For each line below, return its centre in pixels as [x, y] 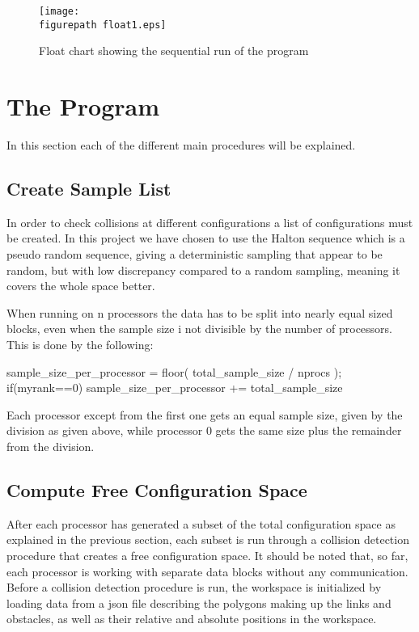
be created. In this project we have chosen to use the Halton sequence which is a [206, 238]
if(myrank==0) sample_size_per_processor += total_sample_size [175, 388]
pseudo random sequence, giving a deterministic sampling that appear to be [195, 254]
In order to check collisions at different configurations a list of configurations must [210, 222]
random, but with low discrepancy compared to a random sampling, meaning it [203, 270]
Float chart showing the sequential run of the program [174, 51]
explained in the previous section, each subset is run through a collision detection [208, 539]
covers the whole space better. [81, 286]
